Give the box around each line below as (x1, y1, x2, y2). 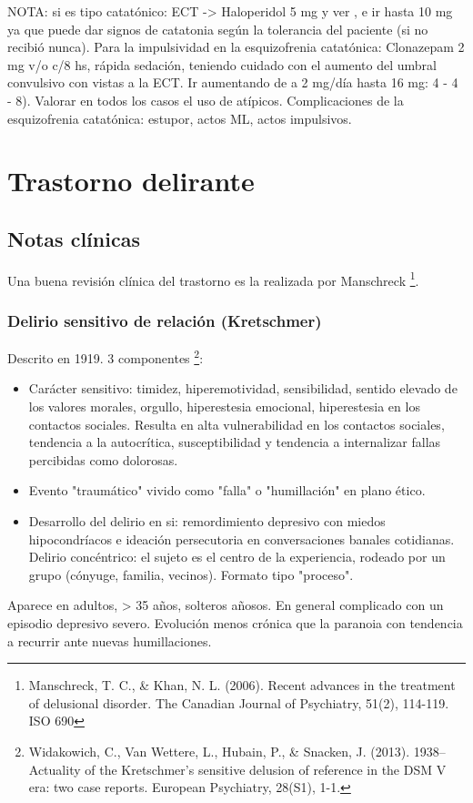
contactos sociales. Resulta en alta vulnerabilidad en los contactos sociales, (28, 414, 445, 433)
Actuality (28, 759, 81, 778)
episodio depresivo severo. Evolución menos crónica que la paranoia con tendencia (7, 613, 463, 632)
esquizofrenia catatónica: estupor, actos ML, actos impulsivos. (7, 108, 352, 127)
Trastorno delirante (7, 162, 255, 199)
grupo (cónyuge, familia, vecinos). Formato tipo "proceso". (28, 564, 354, 584)
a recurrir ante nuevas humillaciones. (7, 631, 212, 650)
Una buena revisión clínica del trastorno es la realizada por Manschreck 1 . (7, 268, 419, 290)
